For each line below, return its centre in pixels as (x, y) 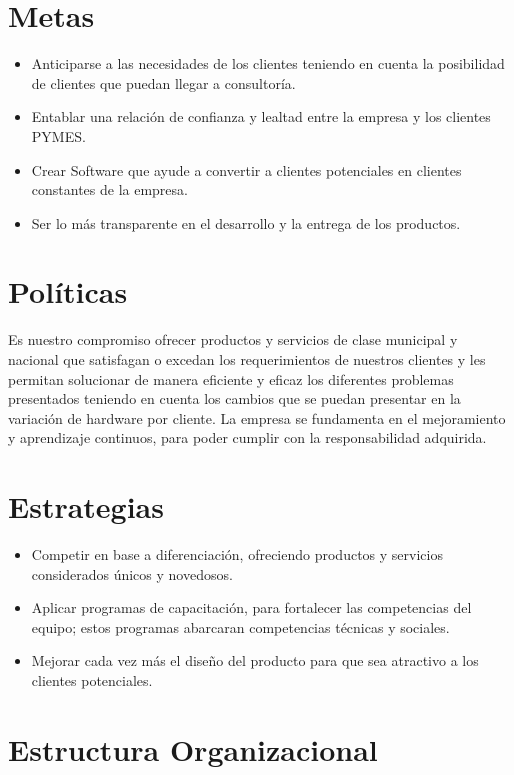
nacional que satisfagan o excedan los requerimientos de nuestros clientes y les (247, 359)
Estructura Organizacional (193, 748)
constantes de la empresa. (109, 189)
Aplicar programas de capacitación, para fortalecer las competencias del (251, 607)
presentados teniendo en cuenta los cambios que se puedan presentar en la (234, 398)
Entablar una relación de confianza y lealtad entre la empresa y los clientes (261, 116)
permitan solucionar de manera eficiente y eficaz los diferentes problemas (231, 378)
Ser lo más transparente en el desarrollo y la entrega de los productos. (246, 222)
